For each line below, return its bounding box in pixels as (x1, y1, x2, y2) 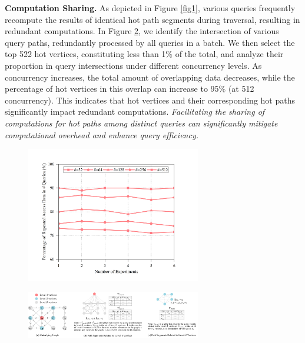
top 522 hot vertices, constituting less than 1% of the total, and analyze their (5, 48, 284, 60)
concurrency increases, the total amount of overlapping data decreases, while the (5, 71, 295, 83)
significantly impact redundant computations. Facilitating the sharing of (5, 105, 265, 118)
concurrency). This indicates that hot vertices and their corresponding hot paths (5, 94, 295, 106)
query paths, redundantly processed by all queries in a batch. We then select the (5, 36, 295, 48)
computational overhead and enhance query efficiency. (5, 128, 199, 141)
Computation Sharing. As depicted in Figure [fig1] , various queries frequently (5, 2, 296, 14)
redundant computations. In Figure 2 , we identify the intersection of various (5, 25, 279, 37)
